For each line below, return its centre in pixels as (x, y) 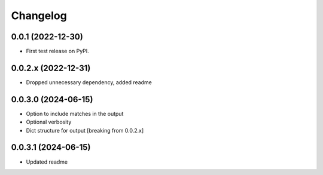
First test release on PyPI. (57, 51)
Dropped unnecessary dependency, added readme (89, 82)
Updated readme (47, 162)
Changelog (39, 16)
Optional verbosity (49, 122)
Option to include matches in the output (75, 113)
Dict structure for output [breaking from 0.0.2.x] (85, 130)
